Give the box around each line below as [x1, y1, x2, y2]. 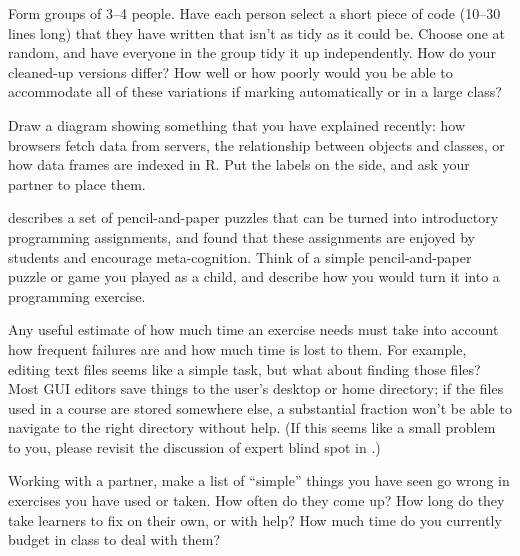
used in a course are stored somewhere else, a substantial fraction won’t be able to [8, 397, 512, 418]
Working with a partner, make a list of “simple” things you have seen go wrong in [8, 470, 510, 491]
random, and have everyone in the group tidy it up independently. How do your [8, 42, 496, 63]
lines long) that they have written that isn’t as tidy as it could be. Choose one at [8, 22, 506, 43]
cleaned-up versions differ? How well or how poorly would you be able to [8, 61, 453, 82]
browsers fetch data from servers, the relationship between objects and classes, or [8, 134, 505, 155]
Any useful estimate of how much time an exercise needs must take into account [8, 319, 499, 340]
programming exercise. [8, 285, 146, 306]
